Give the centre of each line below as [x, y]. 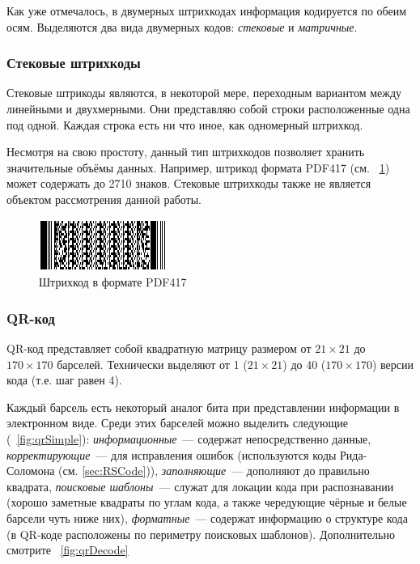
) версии [392, 364]
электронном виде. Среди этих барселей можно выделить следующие [177, 423]
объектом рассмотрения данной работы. [104, 199]
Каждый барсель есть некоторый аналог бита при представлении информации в [203, 407]
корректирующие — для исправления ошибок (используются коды [172, 454]
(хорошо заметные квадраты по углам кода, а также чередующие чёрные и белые [207, 502]
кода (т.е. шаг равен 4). [64, 380]
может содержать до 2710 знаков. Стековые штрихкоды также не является [189, 183]
